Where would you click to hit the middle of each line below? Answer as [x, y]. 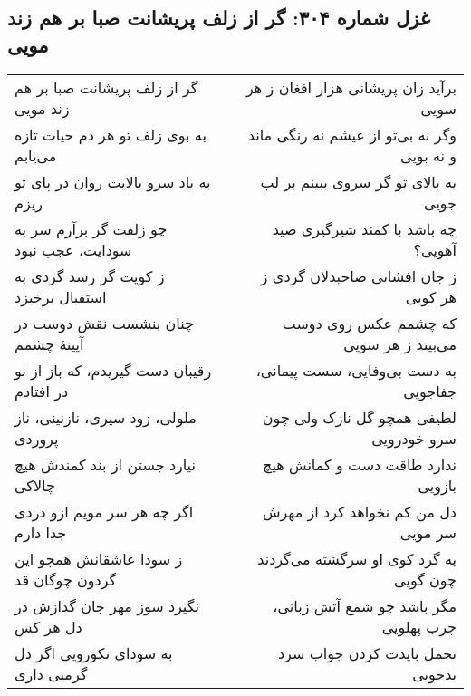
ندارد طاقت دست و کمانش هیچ [360, 464]
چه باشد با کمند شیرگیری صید [364, 228]
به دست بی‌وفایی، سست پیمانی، [356, 370]
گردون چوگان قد [66, 579]
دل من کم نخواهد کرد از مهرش [359, 511]
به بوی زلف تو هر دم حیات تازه [111, 134]
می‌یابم [36, 155]
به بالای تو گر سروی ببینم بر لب [358, 181]
